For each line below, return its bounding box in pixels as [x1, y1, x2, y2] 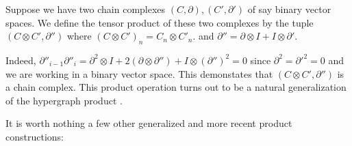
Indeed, [5, 53, 36, 67]
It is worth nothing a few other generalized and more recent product [5, 116, 292, 130]
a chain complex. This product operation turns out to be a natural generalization [5, 80, 347, 94]
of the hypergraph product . [5, 93, 123, 107]
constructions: [5, 129, 64, 143]
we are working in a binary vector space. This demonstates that [5, 66, 273, 81]
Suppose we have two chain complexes [5, 2, 166, 16]
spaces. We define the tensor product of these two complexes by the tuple [5, 15, 314, 29]
